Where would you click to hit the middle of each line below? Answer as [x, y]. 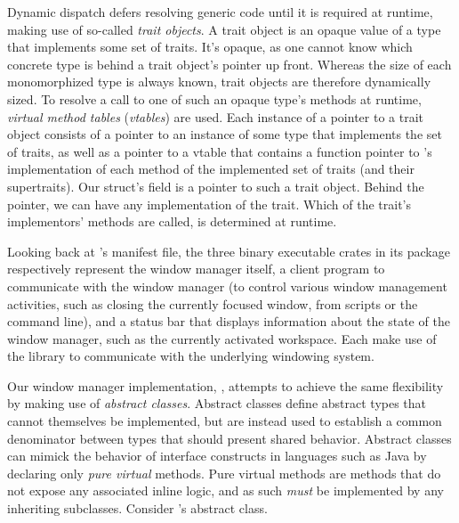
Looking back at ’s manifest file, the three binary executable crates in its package [229, 251]
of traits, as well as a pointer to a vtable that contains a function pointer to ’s [220, 151]
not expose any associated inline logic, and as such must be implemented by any [225, 490]
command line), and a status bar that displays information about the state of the [229, 321]
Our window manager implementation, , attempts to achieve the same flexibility [225, 385]
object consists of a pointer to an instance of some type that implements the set [225, 134]
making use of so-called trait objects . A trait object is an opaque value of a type [224, 29]
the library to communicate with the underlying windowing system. [191, 356]
